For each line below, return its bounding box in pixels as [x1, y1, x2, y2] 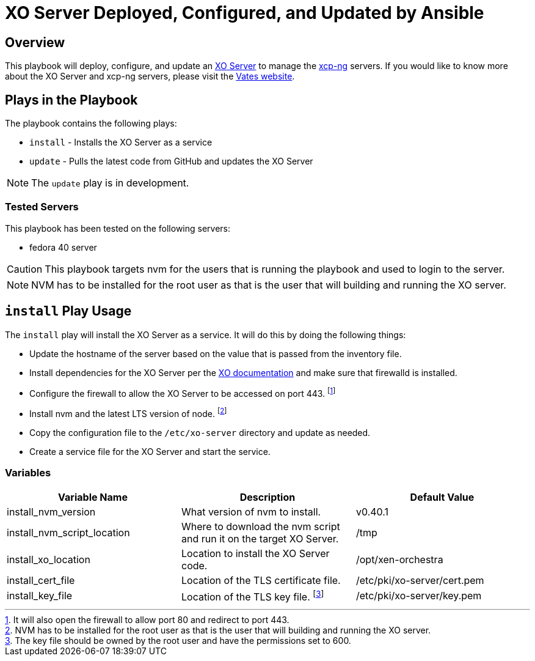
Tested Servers [5, 201, 79, 213]
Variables [5, 467, 51, 479]
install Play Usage [5, 303, 132, 319]
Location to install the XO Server [181, 547, 330, 559]
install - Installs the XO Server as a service [29, 137, 213, 148]
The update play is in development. [31, 177, 189, 190]
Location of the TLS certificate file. [181, 574, 341, 586]
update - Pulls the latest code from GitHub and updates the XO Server [29, 156, 313, 167]
